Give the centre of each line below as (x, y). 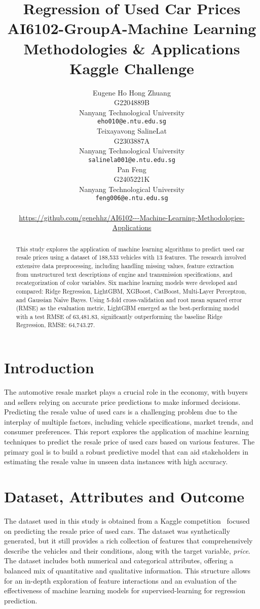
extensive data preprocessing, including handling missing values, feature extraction (125, 265)
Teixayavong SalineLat (132, 131)
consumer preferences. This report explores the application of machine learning (127, 431)
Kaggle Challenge (132, 68)
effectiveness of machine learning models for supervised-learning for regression (125, 590)
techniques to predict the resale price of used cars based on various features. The (129, 442)
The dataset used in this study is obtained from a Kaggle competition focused (127, 520)
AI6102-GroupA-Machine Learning (132, 28)
